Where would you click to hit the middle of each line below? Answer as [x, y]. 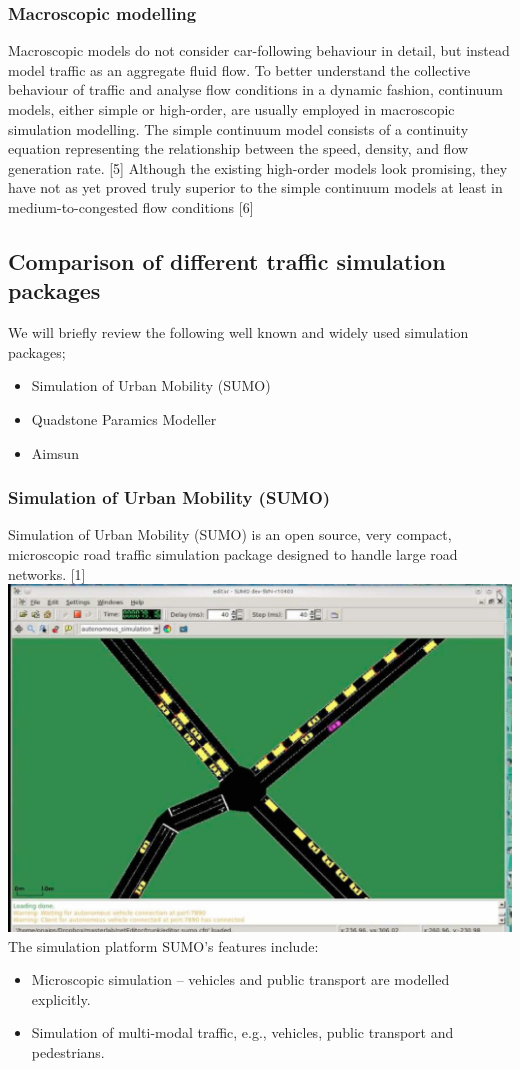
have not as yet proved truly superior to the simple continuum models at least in [255, 187]
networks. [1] [47, 573]
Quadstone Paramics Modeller [124, 418]
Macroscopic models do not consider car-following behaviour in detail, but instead [259, 50]
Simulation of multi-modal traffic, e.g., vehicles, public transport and [242, 1032]
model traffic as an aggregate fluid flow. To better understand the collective [239, 69]
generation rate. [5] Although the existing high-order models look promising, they [258, 167]
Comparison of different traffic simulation [227, 260]
